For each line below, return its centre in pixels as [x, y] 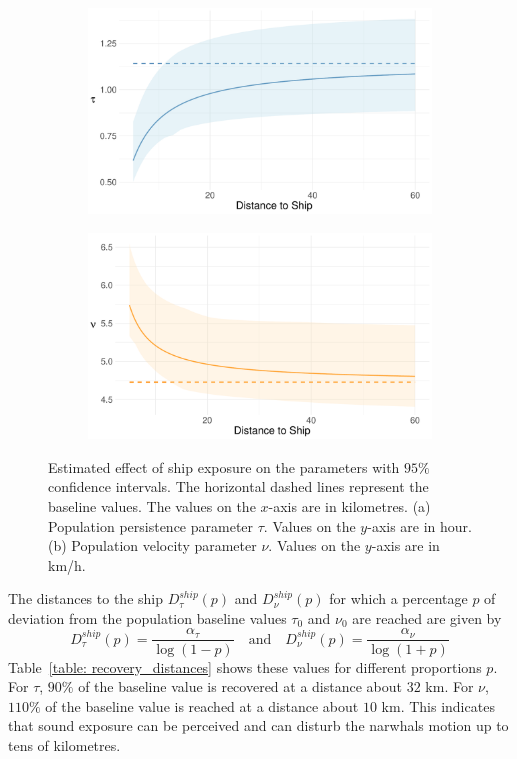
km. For [449, 686]
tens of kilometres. [64, 744]
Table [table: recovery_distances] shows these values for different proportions [245, 666]
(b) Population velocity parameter [152, 545]
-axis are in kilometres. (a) [349, 505]
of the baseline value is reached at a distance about [202, 705]
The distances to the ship [85, 598]
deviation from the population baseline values [147, 617]
